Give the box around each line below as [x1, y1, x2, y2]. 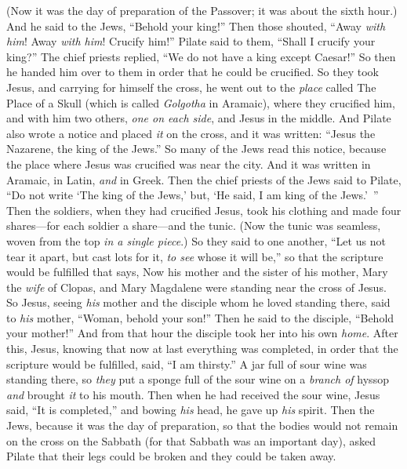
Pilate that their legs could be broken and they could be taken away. [6, 448, 336, 464]
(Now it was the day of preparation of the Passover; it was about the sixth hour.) [6, 2, 398, 18]
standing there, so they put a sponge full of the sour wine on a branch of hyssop [6, 371, 389, 387]
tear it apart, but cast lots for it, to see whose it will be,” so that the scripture [6, 248, 383, 264]
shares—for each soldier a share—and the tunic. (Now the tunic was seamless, [6, 217, 381, 234]
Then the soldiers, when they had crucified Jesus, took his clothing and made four [6, 202, 402, 218]
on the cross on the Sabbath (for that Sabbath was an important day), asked [6, 432, 376, 449]
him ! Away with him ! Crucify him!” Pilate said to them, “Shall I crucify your [6, 33, 376, 49]
